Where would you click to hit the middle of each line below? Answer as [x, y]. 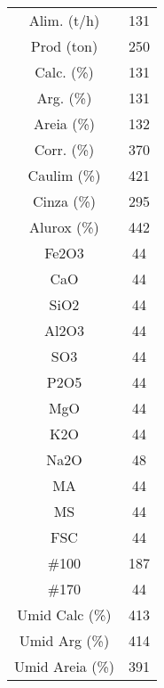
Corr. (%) [64, 149]
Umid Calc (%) [64, 614]
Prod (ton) [64, 46]
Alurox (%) [64, 227]
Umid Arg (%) [64, 640]
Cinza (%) [64, 201]
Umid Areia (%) [64, 666]
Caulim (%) [64, 175]
